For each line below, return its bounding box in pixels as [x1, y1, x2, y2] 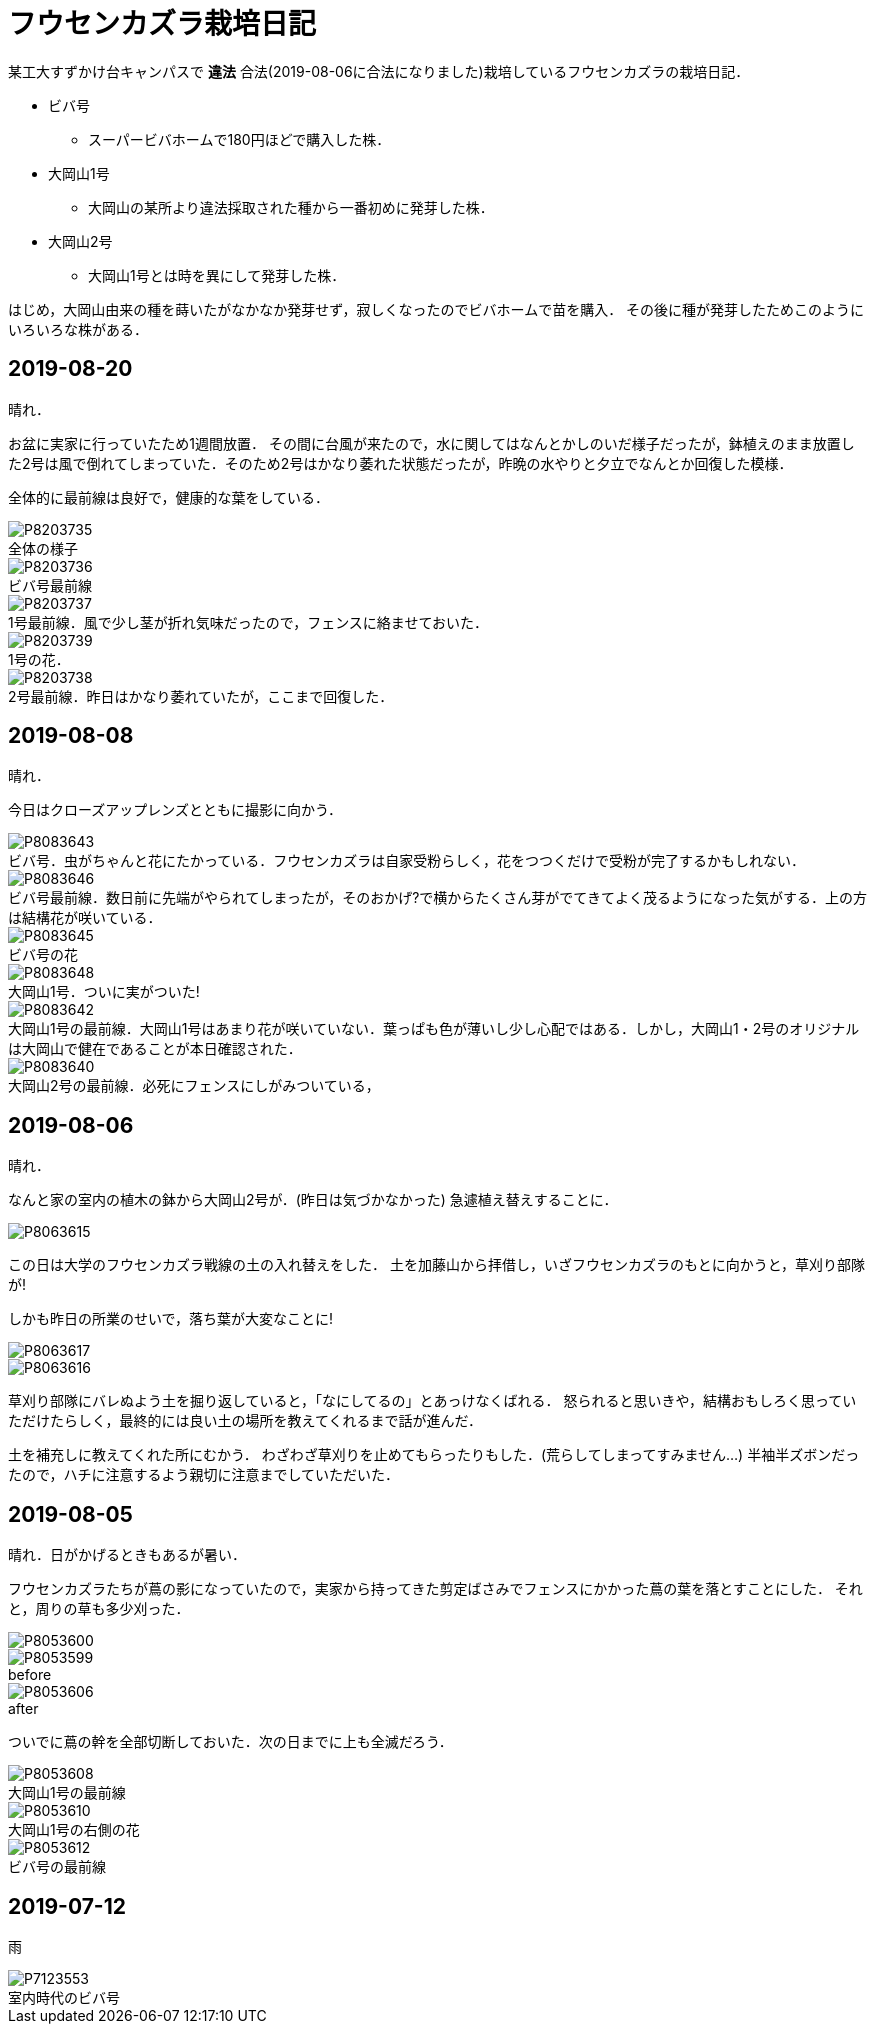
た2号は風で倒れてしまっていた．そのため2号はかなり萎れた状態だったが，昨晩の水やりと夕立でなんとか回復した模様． [8, 454, 793, 472]
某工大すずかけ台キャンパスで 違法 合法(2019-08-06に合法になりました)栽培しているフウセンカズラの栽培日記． [8, 62, 750, 80]
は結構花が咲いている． [8, 909, 162, 927]
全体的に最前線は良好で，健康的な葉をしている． [8, 488, 330, 506]
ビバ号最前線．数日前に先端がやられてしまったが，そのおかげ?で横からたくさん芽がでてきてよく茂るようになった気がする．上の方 [8, 889, 867, 907]
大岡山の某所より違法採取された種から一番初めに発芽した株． [88, 198, 494, 216]
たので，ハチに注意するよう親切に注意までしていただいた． [8, 1466, 400, 1484]
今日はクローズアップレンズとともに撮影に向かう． [8, 801, 342, 819]
